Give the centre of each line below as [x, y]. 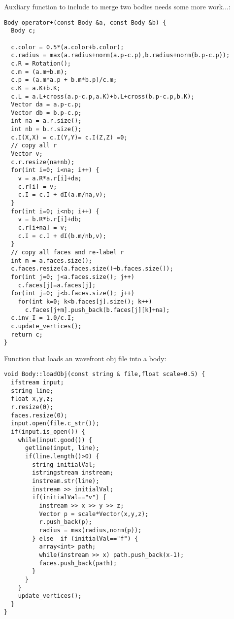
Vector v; [27, 154]
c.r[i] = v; [37, 187]
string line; [32, 391]
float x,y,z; [32, 399]
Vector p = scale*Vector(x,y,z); [94, 514]
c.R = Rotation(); [41, 63]
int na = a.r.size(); [46, 121]
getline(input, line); [62, 448]
